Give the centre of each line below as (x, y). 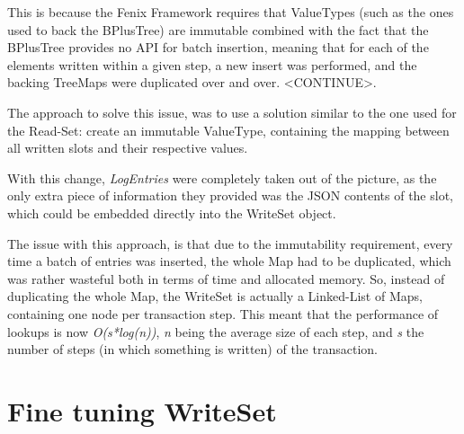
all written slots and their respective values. (128, 148)
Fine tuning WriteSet (142, 410)
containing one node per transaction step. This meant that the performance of (223, 313)
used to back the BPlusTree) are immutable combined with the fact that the (218, 29)
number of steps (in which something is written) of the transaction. (192, 349)
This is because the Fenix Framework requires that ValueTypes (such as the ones (231, 12)
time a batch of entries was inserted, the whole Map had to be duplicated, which (229, 261)
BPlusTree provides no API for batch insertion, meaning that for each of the (218, 47)
